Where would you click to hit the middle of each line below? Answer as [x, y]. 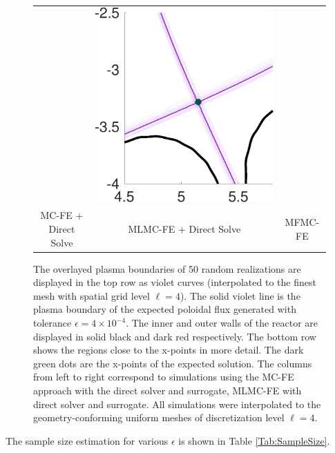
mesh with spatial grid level [92, 295]
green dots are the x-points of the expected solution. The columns [173, 363]
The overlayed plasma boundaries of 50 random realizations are [167, 268]
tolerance [52, 323]
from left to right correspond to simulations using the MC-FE [164, 377]
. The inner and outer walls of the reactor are [222, 323]
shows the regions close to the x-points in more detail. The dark [169, 350]
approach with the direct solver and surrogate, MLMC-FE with [167, 390]
